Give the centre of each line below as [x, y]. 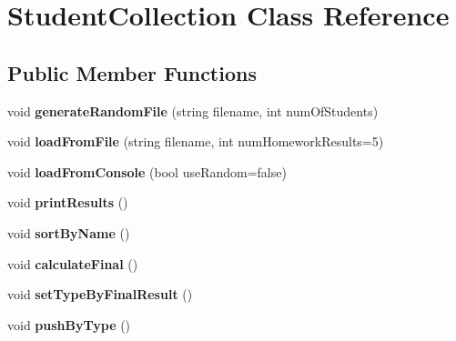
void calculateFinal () [73, 263]
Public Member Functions [132, 72]
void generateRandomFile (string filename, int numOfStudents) [193, 110]
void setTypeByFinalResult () [100, 294]
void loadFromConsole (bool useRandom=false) [147, 171]
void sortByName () [69, 232]
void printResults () [68, 202]
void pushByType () [69, 324]
